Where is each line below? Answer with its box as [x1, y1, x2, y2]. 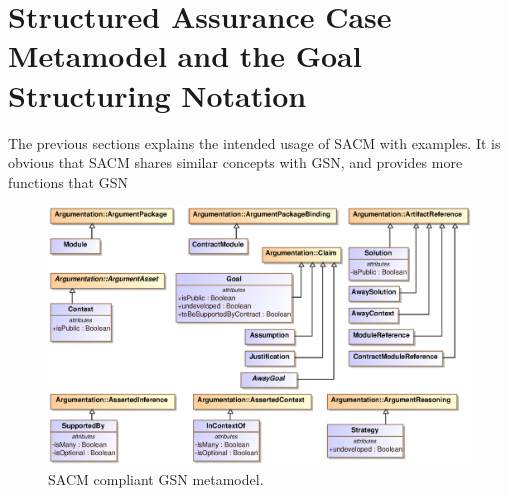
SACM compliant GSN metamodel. [48, 469, 264, 490]
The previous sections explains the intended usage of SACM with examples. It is [8, 132, 501, 153]
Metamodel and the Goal [8, 35, 362, 76]
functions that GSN [8, 171, 128, 192]
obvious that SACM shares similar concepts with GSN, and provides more [8, 152, 463, 173]
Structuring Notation [8, 74, 307, 115]
